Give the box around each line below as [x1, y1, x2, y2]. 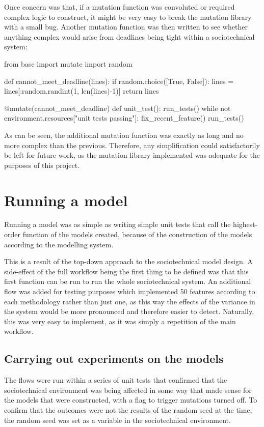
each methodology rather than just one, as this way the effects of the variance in [4, 296, 255, 306]
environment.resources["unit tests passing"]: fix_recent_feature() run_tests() [4, 112, 244, 123]
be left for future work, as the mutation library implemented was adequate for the [4, 150, 260, 160]
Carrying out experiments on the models [4, 351, 224, 366]
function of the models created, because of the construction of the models [22, 229, 252, 240]
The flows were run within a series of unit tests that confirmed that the [4, 375, 227, 385]
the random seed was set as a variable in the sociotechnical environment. [4, 414, 231, 425]
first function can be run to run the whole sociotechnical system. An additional [4, 276, 251, 287]
